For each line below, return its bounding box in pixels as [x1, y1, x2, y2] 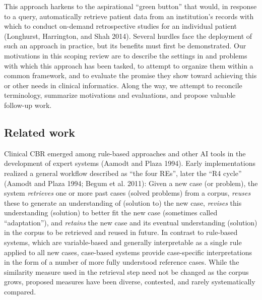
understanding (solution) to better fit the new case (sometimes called [4, 207, 218, 218]
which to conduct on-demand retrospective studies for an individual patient [4, 21, 237, 31]
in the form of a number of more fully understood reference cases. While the [4, 257, 239, 267]
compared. [4, 286, 36, 297]
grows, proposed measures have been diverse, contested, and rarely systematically [4, 276, 255, 287]
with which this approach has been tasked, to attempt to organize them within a [4, 60, 253, 71]
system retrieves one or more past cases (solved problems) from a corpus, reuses [4, 188, 251, 198]
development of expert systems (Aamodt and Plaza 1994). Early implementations [4, 158, 255, 168]
